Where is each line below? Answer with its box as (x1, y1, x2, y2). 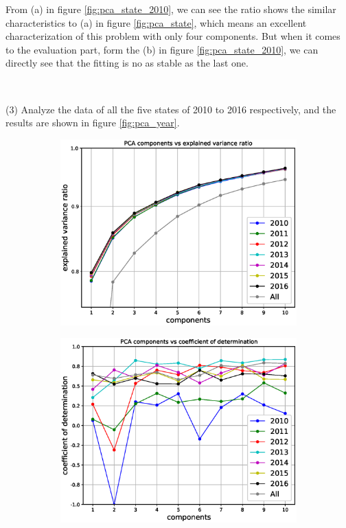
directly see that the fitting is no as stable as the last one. (5, 56, 249, 70)
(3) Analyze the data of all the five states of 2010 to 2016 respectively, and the (5, 102, 336, 116)
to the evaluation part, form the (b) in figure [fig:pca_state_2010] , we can (5, 42, 319, 56)
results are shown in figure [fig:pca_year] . (5, 115, 180, 130)
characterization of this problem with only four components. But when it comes (5, 29, 341, 43)
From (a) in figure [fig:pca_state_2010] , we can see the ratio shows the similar (5, 2, 336, 16)
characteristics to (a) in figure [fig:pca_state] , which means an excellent (5, 15, 307, 30)
